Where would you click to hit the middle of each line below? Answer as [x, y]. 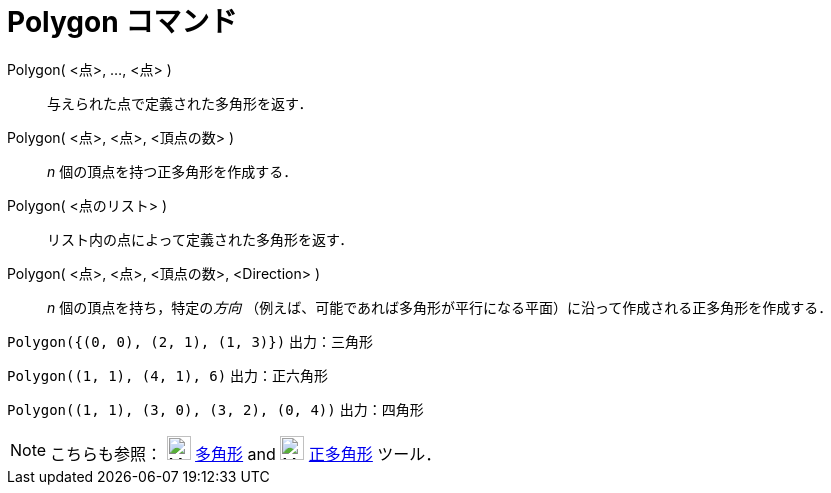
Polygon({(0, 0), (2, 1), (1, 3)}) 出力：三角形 [190, 341]
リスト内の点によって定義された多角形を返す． [200, 239]
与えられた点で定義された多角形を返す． [180, 103]
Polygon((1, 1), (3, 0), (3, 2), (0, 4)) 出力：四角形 [215, 409]
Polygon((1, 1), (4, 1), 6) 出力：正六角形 [168, 375]
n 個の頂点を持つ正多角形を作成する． [172, 171]
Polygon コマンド [122, 22]
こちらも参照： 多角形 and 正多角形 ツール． [246, 453]
